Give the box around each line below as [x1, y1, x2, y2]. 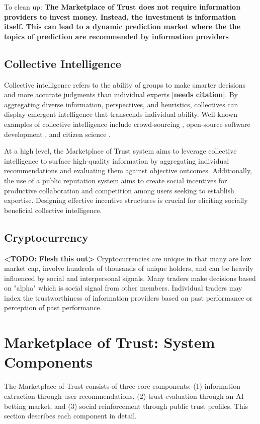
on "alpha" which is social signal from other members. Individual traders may [4, 282, 242, 293]
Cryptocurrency [4, 229, 89, 245]
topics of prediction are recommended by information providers [4, 31, 229, 41]
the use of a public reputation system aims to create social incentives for [4, 175, 227, 185]
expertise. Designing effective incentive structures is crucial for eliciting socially [4, 195, 248, 205]
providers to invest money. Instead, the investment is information [4, 11, 236, 22]
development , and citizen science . [4, 128, 111, 139]
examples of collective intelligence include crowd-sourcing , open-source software [4, 118, 250, 129]
